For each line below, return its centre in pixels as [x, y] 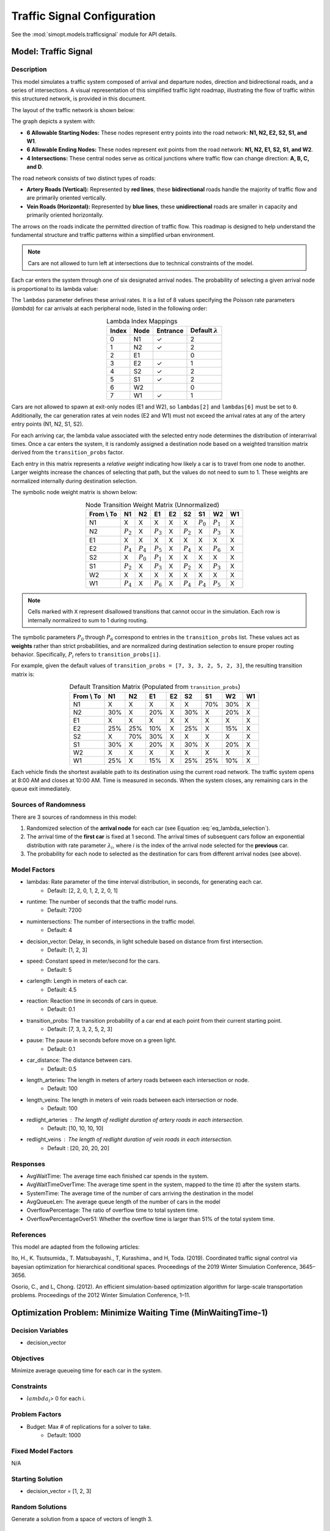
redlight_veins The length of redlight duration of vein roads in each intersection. [129, 1140]
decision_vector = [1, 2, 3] [59, 1491]
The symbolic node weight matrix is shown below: [74, 492]
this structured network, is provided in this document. [79, 99]
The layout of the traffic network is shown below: [73, 110]
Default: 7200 [64, 910]
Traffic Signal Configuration [83, 16]
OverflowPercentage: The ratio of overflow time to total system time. [113, 1210]
